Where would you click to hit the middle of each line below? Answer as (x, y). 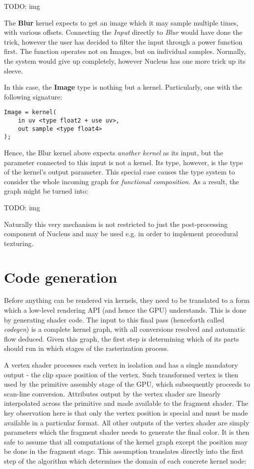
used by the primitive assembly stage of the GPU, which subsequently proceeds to (127, 384)
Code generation (61, 277)
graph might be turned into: (46, 191)
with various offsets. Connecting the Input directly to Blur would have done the (123, 32)
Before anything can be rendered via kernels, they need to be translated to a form (127, 300)
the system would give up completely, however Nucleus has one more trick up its (125, 61)
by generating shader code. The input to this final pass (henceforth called (114, 319)
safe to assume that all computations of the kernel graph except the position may (126, 441)
